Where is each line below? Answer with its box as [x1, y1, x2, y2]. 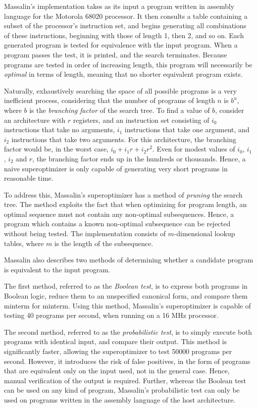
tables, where [4, 238, 44, 248]
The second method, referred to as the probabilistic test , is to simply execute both [4, 326, 252, 337]
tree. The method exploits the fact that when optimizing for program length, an [4, 199, 247, 209]
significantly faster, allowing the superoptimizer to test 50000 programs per [4, 346, 232, 356]
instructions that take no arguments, [4, 124, 115, 135]
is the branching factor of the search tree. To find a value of [29, 104, 210, 115]
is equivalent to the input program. [4, 264, 110, 274]
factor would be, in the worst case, [4, 144, 108, 154]
